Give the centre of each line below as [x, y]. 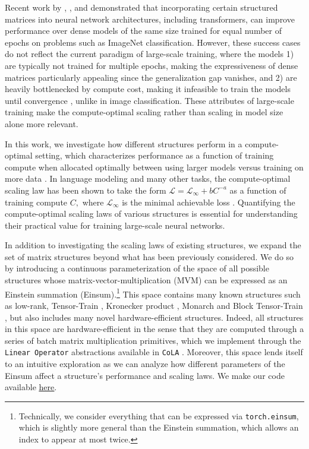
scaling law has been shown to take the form [86, 190]
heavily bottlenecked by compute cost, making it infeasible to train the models [148, 89]
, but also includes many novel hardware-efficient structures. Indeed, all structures [154, 317]
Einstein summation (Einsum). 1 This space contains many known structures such [153, 293]
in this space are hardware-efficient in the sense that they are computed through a [154, 329]
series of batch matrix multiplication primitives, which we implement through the [153, 340]
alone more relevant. [42, 123]
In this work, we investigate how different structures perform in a [124, 143]
